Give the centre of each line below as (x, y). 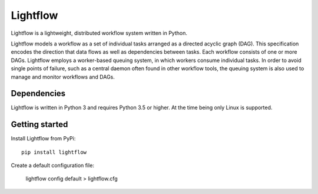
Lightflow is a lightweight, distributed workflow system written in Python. (99, 33)
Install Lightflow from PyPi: (43, 139)
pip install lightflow (54, 152)
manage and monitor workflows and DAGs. (63, 77)
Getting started (39, 125)
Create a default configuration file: (52, 166)
